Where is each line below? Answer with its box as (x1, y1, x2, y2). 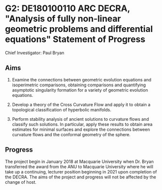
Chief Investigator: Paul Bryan (5, 49, 64, 56)
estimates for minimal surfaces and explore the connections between (12, 127, 150, 132)
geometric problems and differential (5, 24, 153, 34)
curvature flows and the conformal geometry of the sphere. (12, 131, 131, 137)
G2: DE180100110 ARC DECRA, (5, 3, 130, 14)
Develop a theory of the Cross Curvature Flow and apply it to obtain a (12, 101, 151, 107)
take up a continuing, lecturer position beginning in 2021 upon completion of (5, 169, 157, 174)
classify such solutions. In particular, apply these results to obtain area (12, 121, 153, 127)
